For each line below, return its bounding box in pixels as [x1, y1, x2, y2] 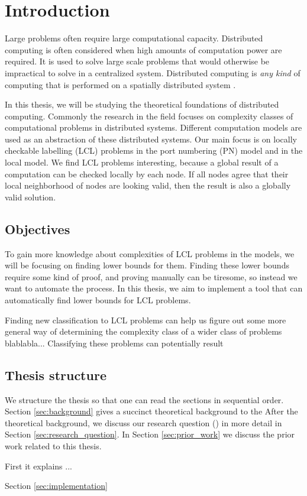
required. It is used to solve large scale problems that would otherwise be [5, 55, 270, 67]
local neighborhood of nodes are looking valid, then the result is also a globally [5, 179, 291, 192]
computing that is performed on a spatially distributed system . [5, 78, 236, 90]
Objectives [5, 219, 70, 238]
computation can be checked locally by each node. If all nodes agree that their [5, 167, 289, 180]
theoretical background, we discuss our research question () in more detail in [5, 416, 282, 429]
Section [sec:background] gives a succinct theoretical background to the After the [5, 405, 298, 417]
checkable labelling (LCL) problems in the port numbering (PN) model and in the [5, 144, 303, 157]
